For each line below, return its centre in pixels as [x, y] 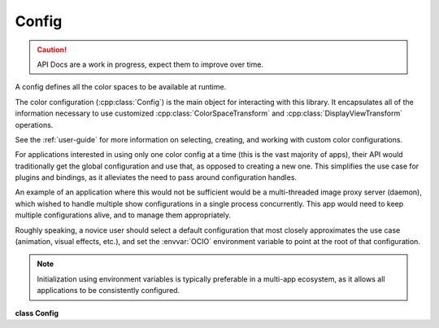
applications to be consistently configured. [109, 291]
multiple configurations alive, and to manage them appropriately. [123, 215]
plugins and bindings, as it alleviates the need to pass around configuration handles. [156, 177]
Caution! [52, 50]
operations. [34, 125]
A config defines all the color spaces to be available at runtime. [121, 87]
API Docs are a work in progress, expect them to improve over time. [150, 64]
